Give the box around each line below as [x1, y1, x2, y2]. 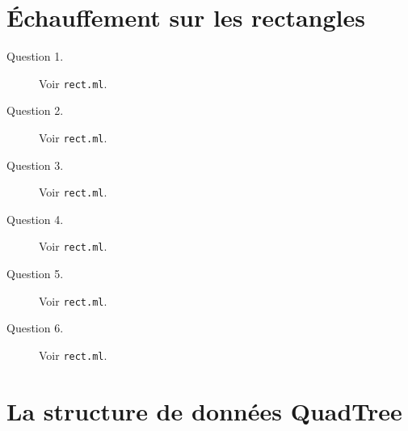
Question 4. [6, 210, 64, 227]
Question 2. [6, 102, 64, 119]
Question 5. [6, 265, 64, 282]
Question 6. [6, 319, 64, 336]
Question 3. [6, 156, 64, 173]
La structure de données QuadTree [6, 394, 402, 427]
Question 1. [6, 48, 64, 65]
